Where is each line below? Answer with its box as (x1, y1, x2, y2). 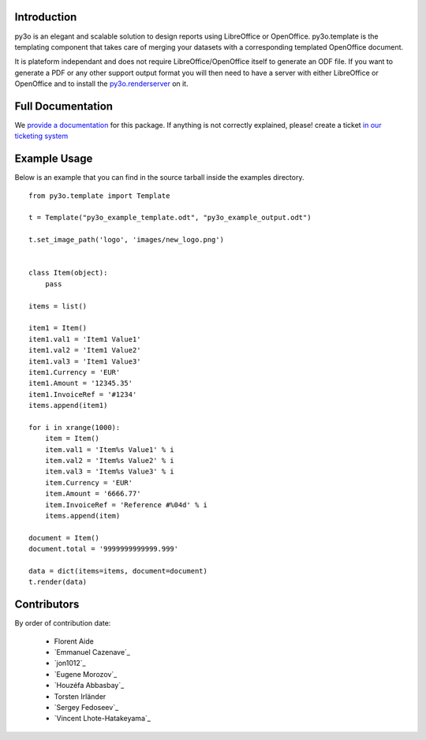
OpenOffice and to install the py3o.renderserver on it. (14, 79, 189, 88)
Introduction (14, 10, 77, 24)
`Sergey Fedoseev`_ (54, 702, 119, 712)
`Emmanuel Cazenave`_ (54, 648, 130, 657)
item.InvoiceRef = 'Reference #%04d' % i (44, 500, 208, 509)
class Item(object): (28, 268, 108, 278)
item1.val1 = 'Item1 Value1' (28, 334, 141, 343)
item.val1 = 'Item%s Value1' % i (44, 445, 175, 454)
